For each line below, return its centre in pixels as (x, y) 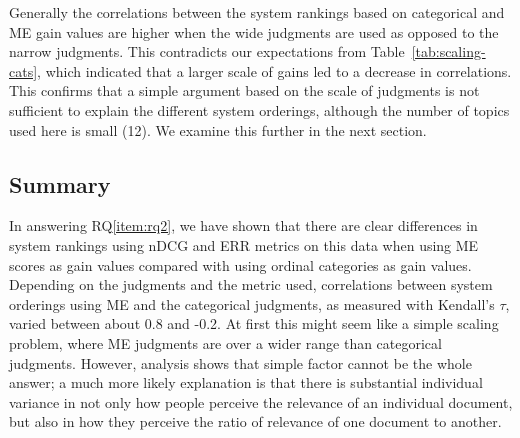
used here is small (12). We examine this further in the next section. (218, 129)
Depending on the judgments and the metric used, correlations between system (251, 284)
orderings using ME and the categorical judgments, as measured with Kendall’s (252, 303)
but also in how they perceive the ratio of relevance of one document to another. (255, 421)
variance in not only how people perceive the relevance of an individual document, (261, 401)
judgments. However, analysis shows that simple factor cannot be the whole (240, 362)
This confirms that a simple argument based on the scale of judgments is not (244, 90)
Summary (60, 183)
